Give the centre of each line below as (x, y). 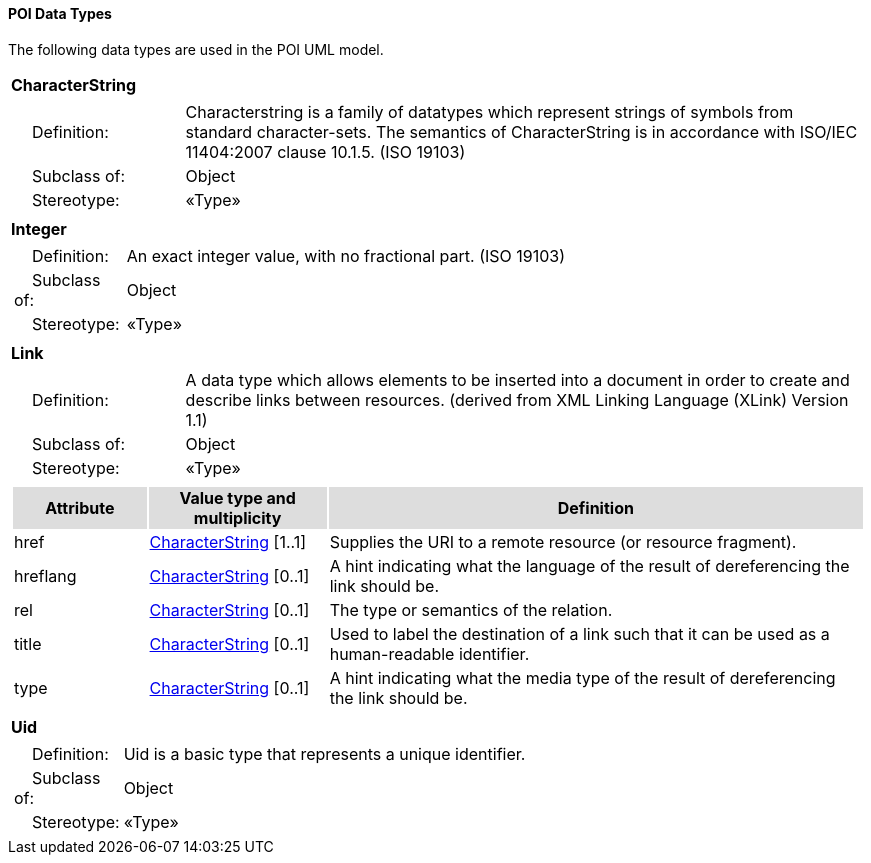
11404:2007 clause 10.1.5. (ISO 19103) (325, 151)
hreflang (45, 575)
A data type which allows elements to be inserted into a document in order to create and (517, 379)
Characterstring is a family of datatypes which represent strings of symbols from (489, 111)
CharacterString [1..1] (228, 541)
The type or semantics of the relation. (471, 609)
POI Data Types (60, 13)
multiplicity (237, 517)
